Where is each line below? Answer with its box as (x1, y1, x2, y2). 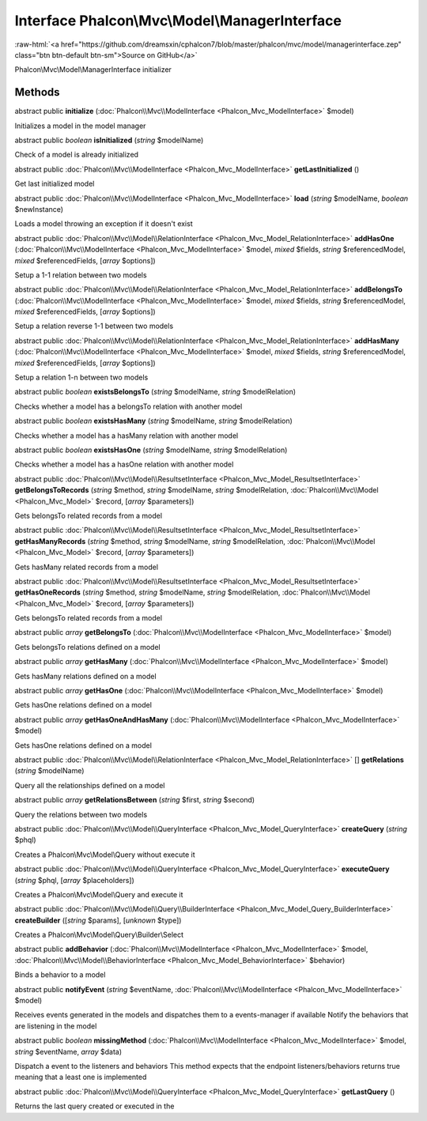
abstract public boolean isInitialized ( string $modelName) (14, 135, 204, 145)
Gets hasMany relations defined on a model (14, 671, 157, 681)
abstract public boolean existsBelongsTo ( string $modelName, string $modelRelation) (14, 387, 297, 397)
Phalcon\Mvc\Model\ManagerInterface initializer (14, 65, 172, 74)
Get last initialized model (14, 179, 95, 189)
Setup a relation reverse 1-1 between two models (14, 321, 174, 331)
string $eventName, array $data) (14, 1047, 123, 1056)
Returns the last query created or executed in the (14, 1101, 175, 1111)
